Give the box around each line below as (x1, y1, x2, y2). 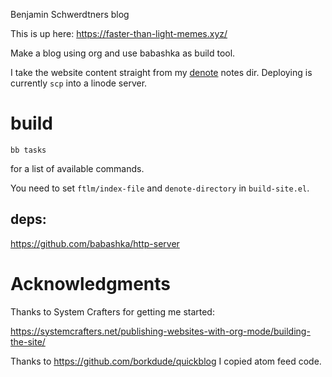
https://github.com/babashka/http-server (10, 237, 180, 249)
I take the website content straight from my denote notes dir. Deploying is (10, 67, 313, 78)
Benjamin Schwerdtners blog (10, 9, 130, 20)
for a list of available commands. (10, 162, 145, 174)
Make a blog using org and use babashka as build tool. (10, 47, 236, 59)
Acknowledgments (10, 272, 172, 295)
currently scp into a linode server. (10, 77, 148, 89)
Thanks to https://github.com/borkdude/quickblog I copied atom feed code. (10, 355, 322, 367)
